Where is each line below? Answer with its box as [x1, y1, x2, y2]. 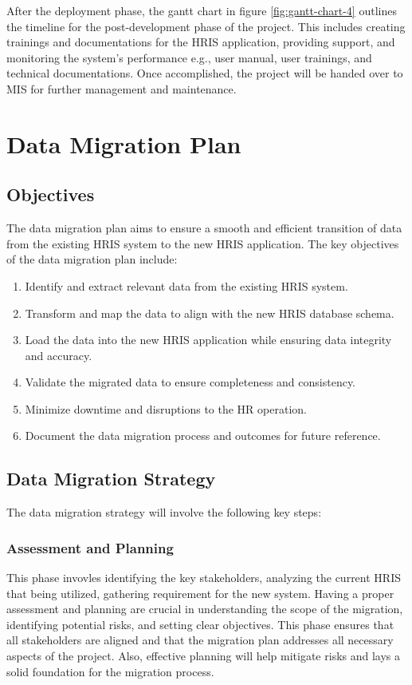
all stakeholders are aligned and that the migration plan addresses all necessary [6, 632, 394, 648]
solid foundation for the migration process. [6, 663, 214, 679]
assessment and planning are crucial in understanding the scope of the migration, [6, 600, 403, 617]
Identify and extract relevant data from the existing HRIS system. [25, 277, 348, 294]
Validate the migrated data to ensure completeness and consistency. [25, 374, 356, 390]
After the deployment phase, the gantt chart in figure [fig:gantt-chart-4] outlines [6, 2, 397, 18]
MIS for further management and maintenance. [6, 80, 237, 97]
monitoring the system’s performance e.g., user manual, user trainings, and [6, 49, 372, 65]
